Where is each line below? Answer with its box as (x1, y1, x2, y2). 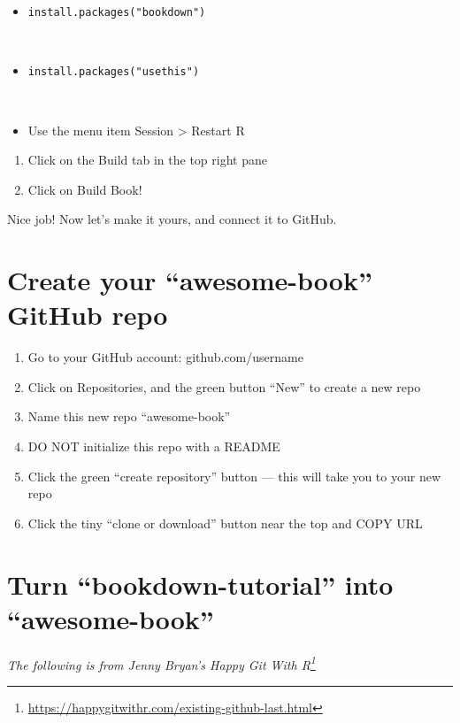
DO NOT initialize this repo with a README (27, 436, 280, 455)
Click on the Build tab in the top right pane (27, 150, 267, 169)
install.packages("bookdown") (27, 6, 206, 19)
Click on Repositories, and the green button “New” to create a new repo (27, 377, 421, 396)
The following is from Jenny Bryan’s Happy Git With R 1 (7, 652, 316, 673)
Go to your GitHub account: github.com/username (27, 348, 303, 366)
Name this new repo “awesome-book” (27, 407, 231, 426)
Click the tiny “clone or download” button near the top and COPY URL (27, 513, 423, 532)
